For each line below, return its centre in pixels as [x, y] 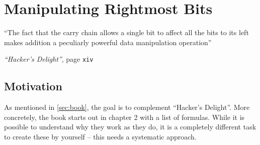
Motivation [33, 86]
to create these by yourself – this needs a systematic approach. [100, 136]
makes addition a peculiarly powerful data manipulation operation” [108, 42]
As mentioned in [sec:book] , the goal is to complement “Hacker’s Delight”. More [127, 107]
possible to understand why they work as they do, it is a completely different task [130, 127]
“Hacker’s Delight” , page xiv [49, 59]
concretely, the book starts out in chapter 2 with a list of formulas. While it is [124, 117]
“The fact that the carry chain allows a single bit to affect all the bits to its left [126, 32]
